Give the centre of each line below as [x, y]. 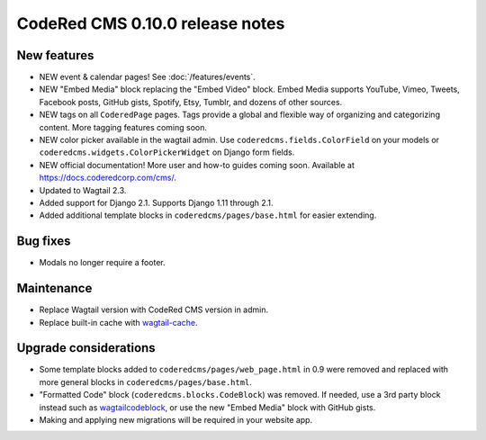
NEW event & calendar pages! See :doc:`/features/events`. [147, 77]
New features [55, 55]
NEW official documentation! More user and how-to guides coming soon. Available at [197, 165]
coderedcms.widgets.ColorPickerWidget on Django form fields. [167, 152]
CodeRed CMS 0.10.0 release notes [151, 23]
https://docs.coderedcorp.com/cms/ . [108, 178]
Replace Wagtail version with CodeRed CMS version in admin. [154, 310]
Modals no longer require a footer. [102, 263]
